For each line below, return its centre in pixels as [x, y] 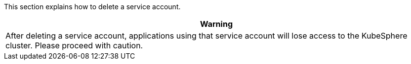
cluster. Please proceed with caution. [74, 45]
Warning [216, 24]
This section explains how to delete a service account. [92, 7]
